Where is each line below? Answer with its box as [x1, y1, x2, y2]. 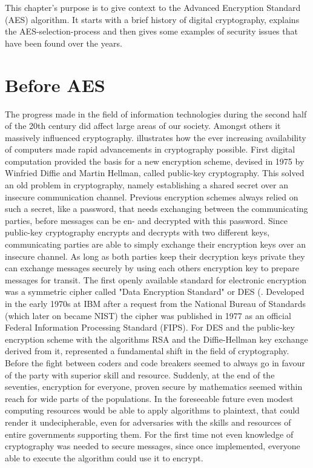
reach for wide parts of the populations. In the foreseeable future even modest [5, 392, 294, 404]
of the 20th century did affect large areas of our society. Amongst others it [5, 119, 281, 132]
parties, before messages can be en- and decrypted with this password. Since [5, 214, 288, 226]
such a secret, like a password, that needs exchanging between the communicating [5, 202, 308, 215]
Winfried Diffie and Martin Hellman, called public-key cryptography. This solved [5, 166, 305, 179]
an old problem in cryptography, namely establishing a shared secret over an [5, 179, 289, 191]
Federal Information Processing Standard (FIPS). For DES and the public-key [5, 321, 295, 334]
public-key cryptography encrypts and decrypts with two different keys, [5, 226, 270, 239]
